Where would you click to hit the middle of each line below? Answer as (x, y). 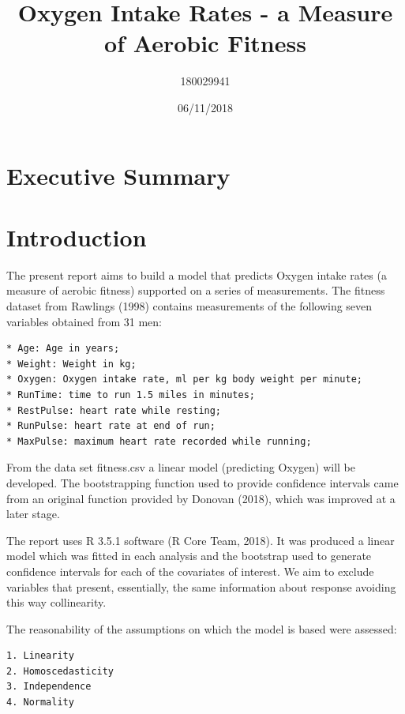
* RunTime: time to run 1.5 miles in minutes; (131, 395)
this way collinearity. (56, 602)
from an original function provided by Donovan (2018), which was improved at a (201, 498)
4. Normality (40, 703)
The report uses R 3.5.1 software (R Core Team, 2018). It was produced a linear (201, 540)
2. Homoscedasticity (60, 671)
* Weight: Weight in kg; (71, 364)
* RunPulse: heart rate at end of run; (111, 426)
